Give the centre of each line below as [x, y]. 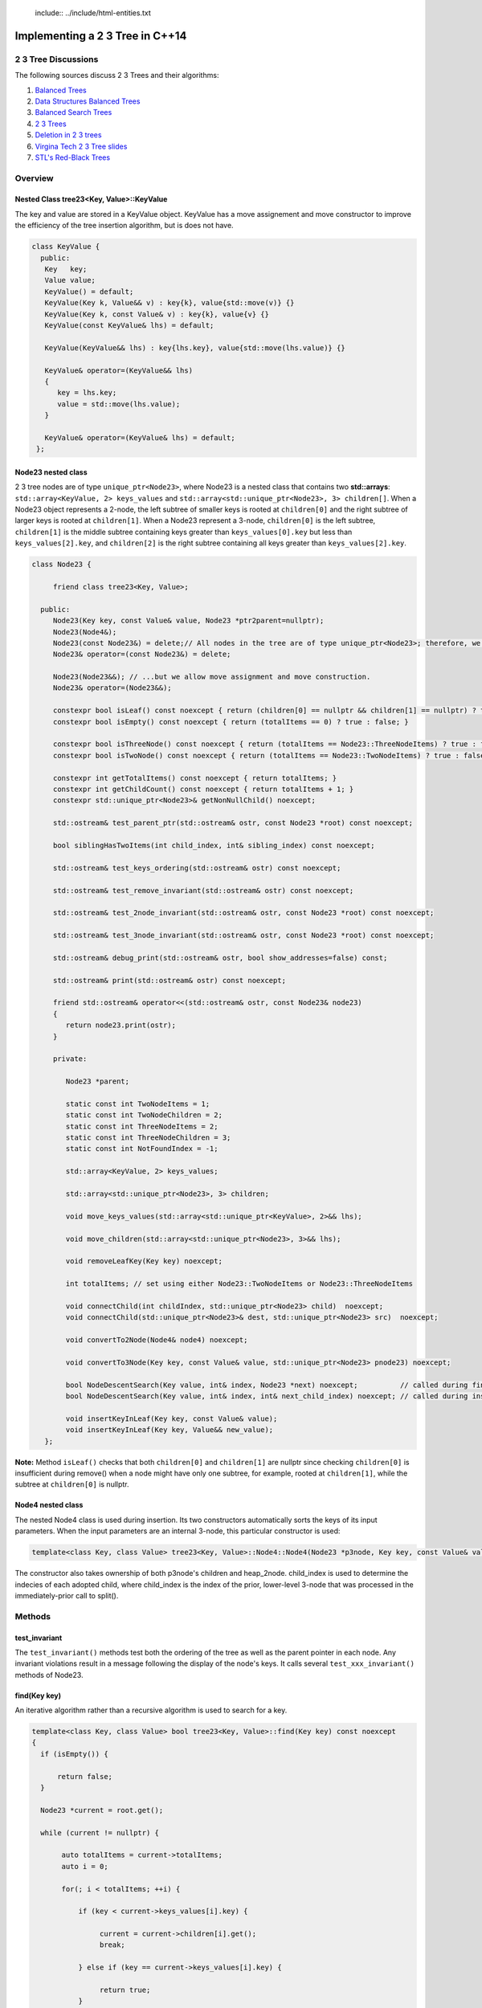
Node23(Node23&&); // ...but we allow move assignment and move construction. [212, 677]
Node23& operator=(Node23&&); [112, 688]
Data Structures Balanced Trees [88, 101]
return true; [125, 1990]
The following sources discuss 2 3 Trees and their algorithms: [117, 76]
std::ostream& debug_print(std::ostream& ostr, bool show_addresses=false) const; [220, 957]
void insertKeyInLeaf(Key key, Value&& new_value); [170, 1430]
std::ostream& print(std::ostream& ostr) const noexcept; [170, 980]
